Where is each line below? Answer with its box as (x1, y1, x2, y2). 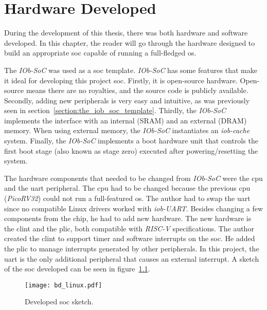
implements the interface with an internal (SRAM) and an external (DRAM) (4, 115, 247, 125)
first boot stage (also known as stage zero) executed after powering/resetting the (4, 145, 258, 156)
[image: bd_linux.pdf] (25, 281, 102, 289)
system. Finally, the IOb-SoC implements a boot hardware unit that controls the (4, 135, 258, 146)
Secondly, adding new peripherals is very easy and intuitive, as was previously (4, 95, 250, 105)
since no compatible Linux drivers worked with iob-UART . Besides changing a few (4, 203, 263, 213)
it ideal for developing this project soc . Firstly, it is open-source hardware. (4, 75, 238, 85)
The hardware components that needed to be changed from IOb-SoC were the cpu (4, 172, 263, 183)
